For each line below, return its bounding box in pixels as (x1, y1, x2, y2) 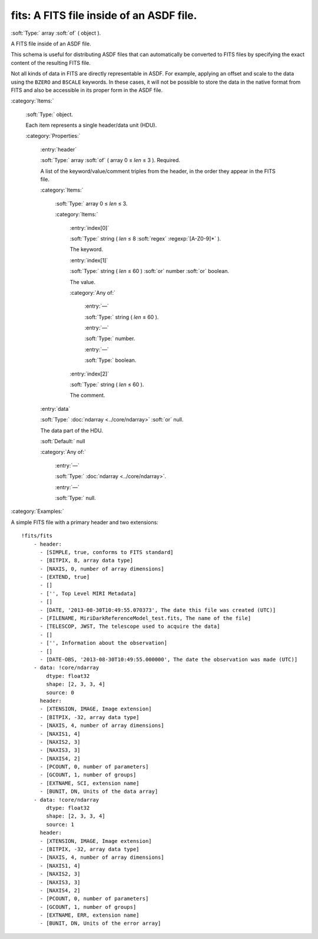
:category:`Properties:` (25, 133, 81, 140)
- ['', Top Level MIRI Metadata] (39, 590, 137, 597)
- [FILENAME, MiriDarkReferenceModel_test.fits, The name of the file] (39, 615, 251, 622)
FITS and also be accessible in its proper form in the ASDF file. (11, 86, 163, 94)
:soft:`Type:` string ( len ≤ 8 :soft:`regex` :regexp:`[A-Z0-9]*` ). (69, 235, 221, 242)
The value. (69, 278, 95, 285)
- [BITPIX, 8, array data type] (39, 557, 134, 564)
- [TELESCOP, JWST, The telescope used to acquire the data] (39, 623, 220, 630)
